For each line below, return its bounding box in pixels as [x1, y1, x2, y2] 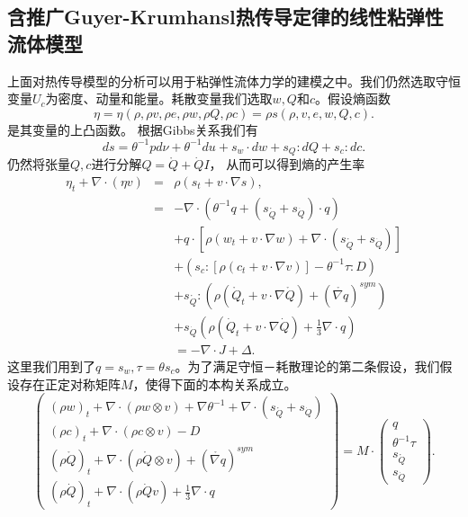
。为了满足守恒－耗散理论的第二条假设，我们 [175, 356, 440, 375]
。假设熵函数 [315, 89, 391, 108]
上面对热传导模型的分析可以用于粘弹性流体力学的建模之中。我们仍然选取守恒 [7, 71, 461, 90]
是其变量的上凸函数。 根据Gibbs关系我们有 [7, 120, 258, 138]
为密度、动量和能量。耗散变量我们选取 [45, 89, 273, 108]
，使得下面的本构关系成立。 [132, 374, 297, 393]
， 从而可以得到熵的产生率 [209, 155, 365, 174]
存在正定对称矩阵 [19, 374, 121, 393]
